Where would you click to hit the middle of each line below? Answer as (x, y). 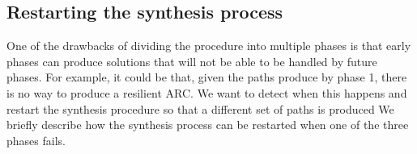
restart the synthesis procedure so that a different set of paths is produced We (200, 108)
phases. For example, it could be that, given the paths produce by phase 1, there (207, 77)
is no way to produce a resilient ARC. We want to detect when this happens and (207, 92)
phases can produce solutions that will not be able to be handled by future (192, 61)
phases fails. (36, 140)
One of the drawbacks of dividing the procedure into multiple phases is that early (209, 46)
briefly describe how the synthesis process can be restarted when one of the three (208, 125)
